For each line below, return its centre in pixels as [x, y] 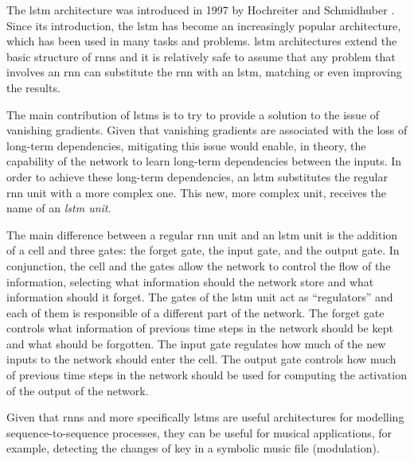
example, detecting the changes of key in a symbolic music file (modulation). [193, 448]
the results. [33, 87]
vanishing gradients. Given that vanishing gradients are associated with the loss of [207, 130]
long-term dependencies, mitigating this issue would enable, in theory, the [186, 145]
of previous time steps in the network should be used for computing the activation [207, 375]
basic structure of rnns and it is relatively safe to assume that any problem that [201, 56]
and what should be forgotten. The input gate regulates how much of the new [196, 343]
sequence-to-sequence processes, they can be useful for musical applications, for [199, 432]
